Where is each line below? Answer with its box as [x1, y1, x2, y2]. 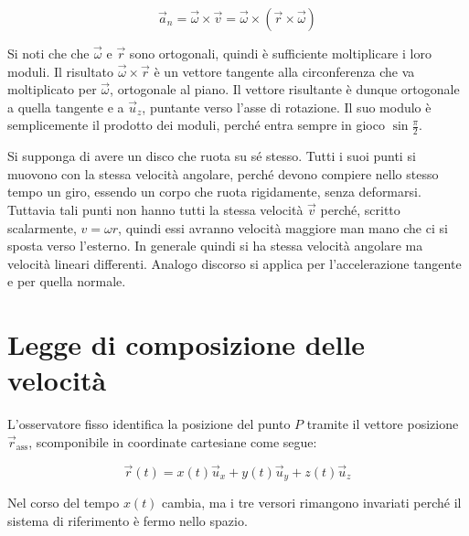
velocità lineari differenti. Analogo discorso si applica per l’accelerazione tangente [7, 253, 462, 273]
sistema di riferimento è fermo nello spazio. [7, 510, 248, 530]
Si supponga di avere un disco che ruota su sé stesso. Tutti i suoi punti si [7, 146, 416, 166]
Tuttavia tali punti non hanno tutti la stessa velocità [7, 199, 304, 219]
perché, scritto [320, 199, 400, 219]
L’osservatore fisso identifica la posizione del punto [7, 414, 291, 434]
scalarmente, [7, 218, 77, 237]
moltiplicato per [7, 80, 97, 99]
